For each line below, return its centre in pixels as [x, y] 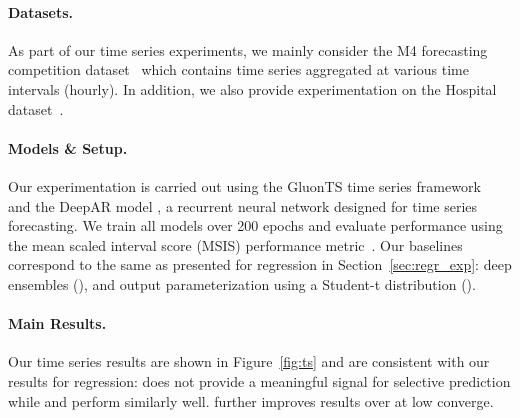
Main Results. [57, 323]
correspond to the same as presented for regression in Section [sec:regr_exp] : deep [260, 264]
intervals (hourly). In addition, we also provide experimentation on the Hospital [252, 88]
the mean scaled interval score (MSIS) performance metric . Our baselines [235, 244]
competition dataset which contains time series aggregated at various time [238, 69]
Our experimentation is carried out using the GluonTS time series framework [244, 185]
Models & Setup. [68, 147]
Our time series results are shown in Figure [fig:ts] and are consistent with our [249, 361]
